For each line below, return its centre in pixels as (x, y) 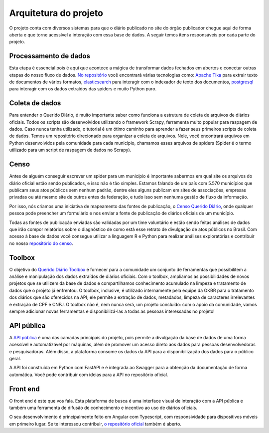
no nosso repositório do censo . (41, 243)
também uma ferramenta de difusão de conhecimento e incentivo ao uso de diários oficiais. (103, 408)
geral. (15, 359)
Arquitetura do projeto (56, 13)
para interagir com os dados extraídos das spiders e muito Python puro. (83, 89)
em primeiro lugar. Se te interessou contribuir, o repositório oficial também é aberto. (95, 424)
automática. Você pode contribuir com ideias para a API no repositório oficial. (89, 375)
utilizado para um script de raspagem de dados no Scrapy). (70, 150)
